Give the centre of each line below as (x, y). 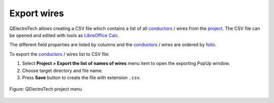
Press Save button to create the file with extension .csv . (81, 77)
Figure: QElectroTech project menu (46, 89)
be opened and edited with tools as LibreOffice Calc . (64, 35)
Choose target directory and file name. (63, 71)
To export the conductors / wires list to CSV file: (60, 54)
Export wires (37, 13)
